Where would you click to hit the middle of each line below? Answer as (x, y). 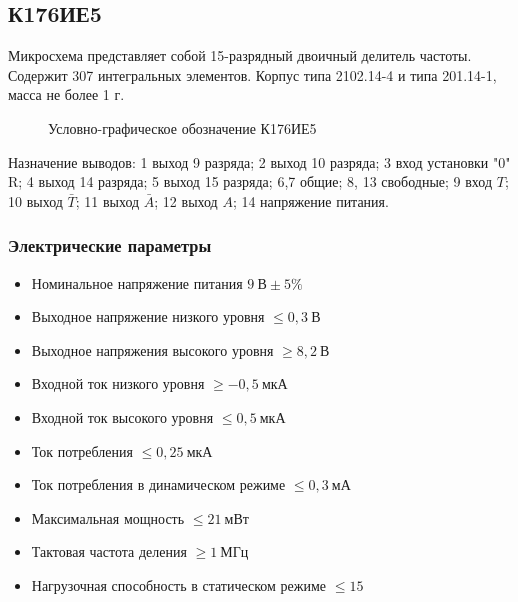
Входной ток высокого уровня (122, 416)
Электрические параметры (110, 245)
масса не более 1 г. (66, 94)
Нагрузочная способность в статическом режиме (179, 584)
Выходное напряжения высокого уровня (152, 349)
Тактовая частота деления (109, 551)
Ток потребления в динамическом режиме (158, 484)
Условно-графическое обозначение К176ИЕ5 (182, 127)
